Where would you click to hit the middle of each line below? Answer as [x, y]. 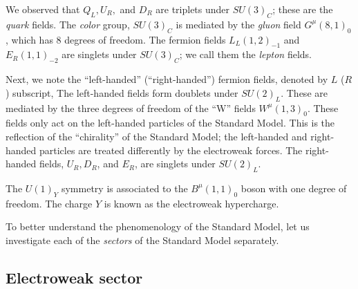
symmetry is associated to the [124, 188]
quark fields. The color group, [68, 24]
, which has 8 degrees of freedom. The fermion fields [116, 39]
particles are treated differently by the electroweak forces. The [171, 150]
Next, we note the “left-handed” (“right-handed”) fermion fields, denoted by [167, 79]
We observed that [43, 9]
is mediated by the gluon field [238, 24]
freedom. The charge [49, 203]
